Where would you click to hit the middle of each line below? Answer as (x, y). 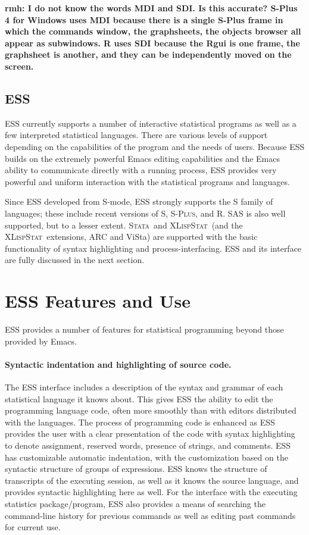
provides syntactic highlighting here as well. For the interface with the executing (151, 492)
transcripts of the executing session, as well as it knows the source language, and (152, 480)
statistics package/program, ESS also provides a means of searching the (135, 503)
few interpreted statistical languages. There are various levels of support (136, 135)
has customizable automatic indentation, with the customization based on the (146, 457)
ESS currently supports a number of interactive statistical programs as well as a (151, 123)
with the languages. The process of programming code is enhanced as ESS (140, 422)
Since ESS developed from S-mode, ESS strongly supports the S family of (139, 201)
